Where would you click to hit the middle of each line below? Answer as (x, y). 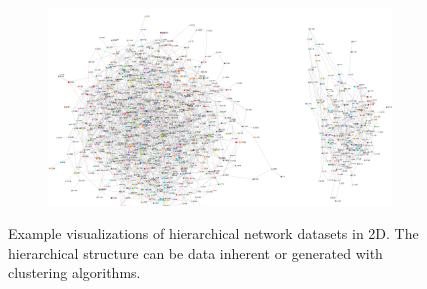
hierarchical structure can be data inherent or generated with (195, 252)
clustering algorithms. (74, 272)
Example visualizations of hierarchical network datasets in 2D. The (213, 233)
